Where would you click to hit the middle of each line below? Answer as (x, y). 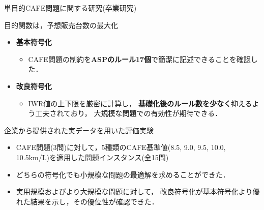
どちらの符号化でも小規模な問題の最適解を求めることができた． (123, 174)
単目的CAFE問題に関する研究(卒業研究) (70, 8)
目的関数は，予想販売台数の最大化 (61, 25)
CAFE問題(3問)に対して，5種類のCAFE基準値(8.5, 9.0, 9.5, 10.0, (121, 147)
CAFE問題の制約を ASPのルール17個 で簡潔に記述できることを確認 (139, 59)
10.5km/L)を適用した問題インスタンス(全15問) (92, 157)
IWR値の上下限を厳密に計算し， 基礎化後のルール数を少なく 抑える (140, 103)
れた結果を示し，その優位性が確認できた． (87, 201)
